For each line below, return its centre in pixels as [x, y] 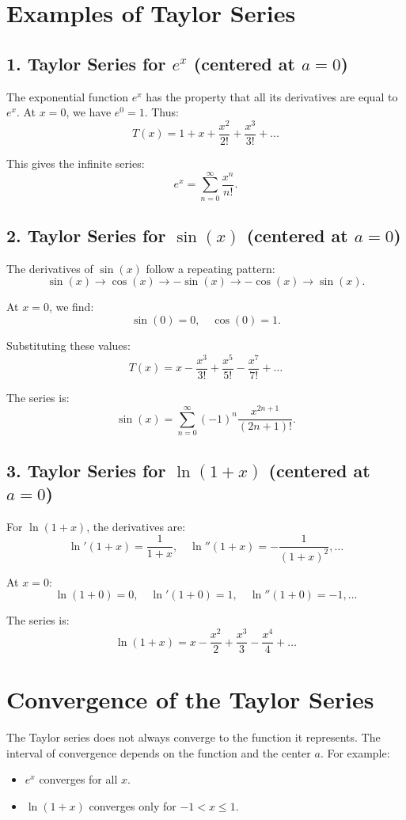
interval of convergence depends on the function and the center [159, 752]
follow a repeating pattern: [211, 268]
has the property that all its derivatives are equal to [272, 96]
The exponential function [68, 96]
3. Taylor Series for [86, 470]
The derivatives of [50, 268]
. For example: [355, 752]
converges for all [78, 779]
